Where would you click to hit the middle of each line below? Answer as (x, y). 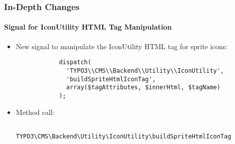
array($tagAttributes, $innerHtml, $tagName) (143, 88)
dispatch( (75, 62)
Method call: (35, 112)
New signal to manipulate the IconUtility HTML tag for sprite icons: (122, 46)
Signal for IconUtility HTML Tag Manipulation (88, 27)
